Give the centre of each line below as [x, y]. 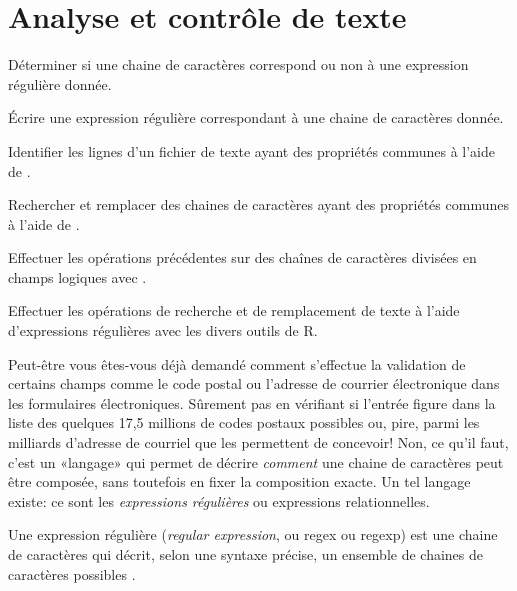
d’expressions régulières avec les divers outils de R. [163, 330]
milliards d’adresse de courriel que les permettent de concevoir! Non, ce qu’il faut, [258, 442]
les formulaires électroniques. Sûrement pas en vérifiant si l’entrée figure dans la [252, 402]
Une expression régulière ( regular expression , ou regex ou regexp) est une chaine [253, 534]
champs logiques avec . [77, 276]
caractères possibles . [72, 573]
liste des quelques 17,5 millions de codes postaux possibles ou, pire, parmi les [244, 422]
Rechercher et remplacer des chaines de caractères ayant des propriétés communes [258, 204]
